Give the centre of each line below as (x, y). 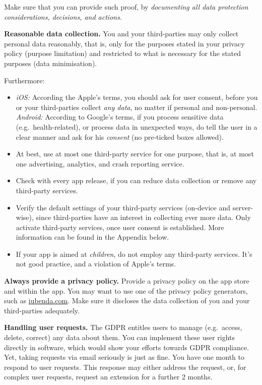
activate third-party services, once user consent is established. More (120, 227)
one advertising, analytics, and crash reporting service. (100, 163)
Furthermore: (24, 80)
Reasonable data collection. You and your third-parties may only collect (121, 34)
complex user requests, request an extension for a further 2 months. (108, 377)
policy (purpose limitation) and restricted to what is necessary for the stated (123, 53)
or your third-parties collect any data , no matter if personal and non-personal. (137, 107)
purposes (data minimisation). (51, 63)
